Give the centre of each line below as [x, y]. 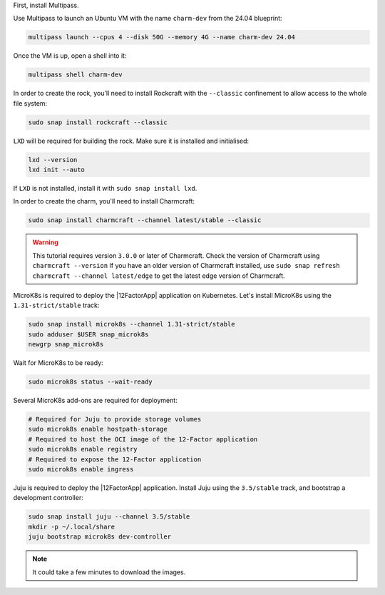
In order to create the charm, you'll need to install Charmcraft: [104, 201]
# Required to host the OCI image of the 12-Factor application [143, 439]
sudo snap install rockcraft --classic [98, 122]
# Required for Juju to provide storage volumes [115, 419]
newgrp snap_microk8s [66, 344]
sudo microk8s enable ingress [81, 469]
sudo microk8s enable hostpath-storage [98, 429]
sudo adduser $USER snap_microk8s [88, 334]
